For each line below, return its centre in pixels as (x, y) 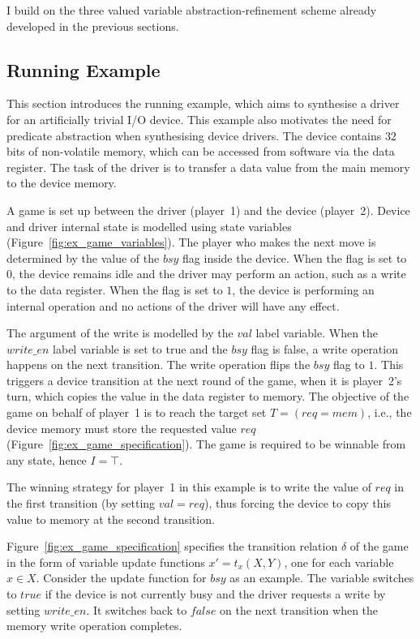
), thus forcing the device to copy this (297, 503)
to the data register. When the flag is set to (115, 289)
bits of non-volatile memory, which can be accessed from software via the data (201, 151)
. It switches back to (137, 609)
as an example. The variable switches (322, 578)
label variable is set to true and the (140, 348)
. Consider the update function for (121, 578)
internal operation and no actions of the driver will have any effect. (173, 305)
